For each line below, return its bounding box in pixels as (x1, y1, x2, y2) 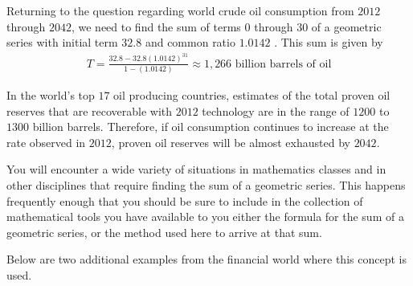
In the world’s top (6, 87, 95, 103)
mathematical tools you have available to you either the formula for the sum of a (6, 208, 404, 225)
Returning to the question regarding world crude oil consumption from (6, 2, 354, 18)
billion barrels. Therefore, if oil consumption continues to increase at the (32, 118, 389, 135)
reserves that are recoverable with (6, 102, 173, 119)
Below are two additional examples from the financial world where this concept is (6, 251, 407, 268)
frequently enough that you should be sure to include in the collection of (6, 192, 363, 209)
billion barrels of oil (235, 58, 332, 70)
